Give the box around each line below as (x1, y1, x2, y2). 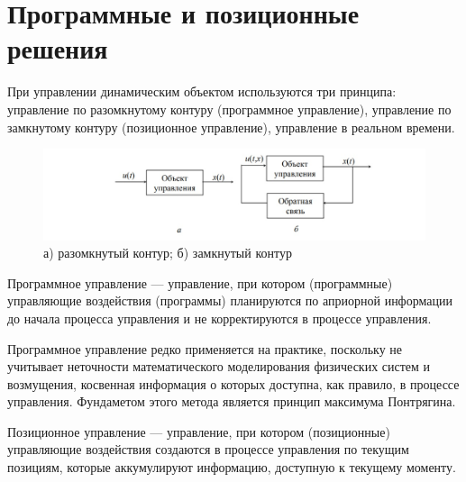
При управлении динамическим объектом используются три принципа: (7, 82, 397, 101)
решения (7, 30, 108, 67)
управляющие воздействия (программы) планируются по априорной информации (7, 291, 452, 310)
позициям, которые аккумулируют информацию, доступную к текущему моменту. (7, 458, 456, 477)
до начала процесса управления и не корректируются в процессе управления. (7, 308, 432, 327)
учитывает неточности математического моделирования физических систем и (7, 357, 431, 376)
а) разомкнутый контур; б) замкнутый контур (43, 243, 292, 262)
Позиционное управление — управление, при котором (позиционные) (7, 422, 390, 441)
